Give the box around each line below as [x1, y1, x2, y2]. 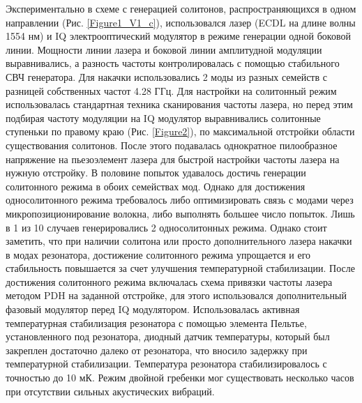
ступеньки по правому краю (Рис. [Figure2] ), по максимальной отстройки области [6, 124, 355, 139]
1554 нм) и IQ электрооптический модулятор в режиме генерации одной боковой [6, 29, 351, 43]
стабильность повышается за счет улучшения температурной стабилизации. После [6, 261, 355, 275]
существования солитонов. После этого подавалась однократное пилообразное [6, 137, 338, 152]
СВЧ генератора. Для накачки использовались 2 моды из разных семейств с [6, 69, 327, 84]
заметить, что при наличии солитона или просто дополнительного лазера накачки [6, 234, 352, 248]
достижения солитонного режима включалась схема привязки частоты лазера [6, 274, 333, 289]
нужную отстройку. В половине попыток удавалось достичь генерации [6, 165, 306, 180]
